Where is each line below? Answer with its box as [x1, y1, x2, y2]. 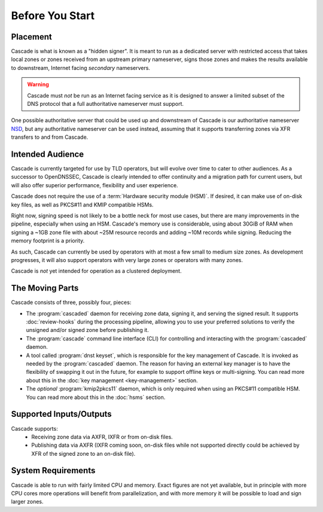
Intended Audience [11, 150, 84, 159]
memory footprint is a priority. [11, 237, 85, 245]
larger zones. [11, 498, 44, 505]
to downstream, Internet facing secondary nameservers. [11, 64, 151, 71]
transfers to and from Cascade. [11, 133, 89, 141]
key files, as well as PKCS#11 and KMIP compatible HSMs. [11, 201, 154, 208]
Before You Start [11, 9, 95, 22]
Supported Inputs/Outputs [11, 409, 112, 419]
